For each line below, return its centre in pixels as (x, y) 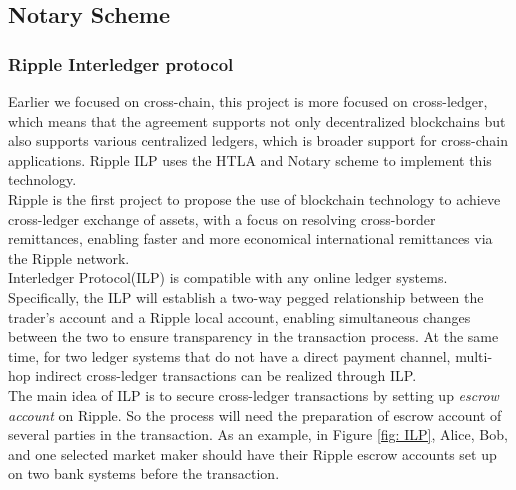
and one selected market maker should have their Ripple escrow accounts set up (252, 453)
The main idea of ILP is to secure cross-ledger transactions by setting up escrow (253, 394)
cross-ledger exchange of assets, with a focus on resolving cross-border (222, 218)
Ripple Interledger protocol (121, 63)
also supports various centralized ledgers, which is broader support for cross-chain (258, 140)
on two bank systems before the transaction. (144, 473)
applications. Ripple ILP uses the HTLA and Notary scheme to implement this (250, 159)
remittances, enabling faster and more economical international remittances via (250, 238)
